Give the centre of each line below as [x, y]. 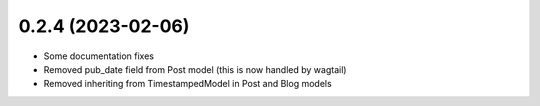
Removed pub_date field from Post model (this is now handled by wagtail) [195, 69]
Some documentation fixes [99, 56]
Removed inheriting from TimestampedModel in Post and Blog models [187, 84]
